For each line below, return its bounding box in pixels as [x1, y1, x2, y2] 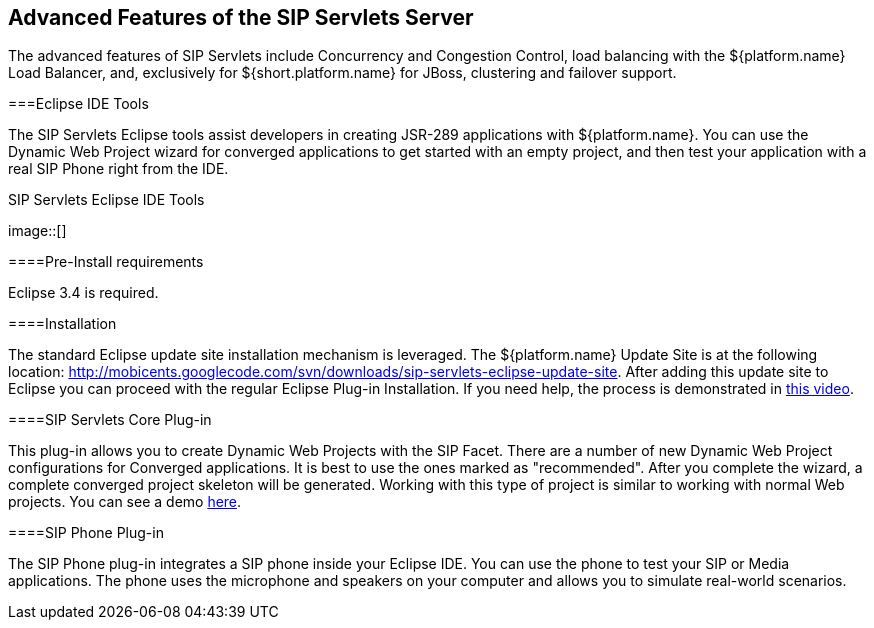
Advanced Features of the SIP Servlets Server [8, 5, 474, 30]
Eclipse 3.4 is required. [8, 284, 159, 302]
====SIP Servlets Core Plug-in [8, 411, 212, 429]
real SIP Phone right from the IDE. [8, 160, 229, 178]
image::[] [8, 222, 67, 240]
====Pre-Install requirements [8, 253, 204, 271]
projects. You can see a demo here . [8, 493, 242, 511]
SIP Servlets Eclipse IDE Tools [8, 191, 205, 209]
